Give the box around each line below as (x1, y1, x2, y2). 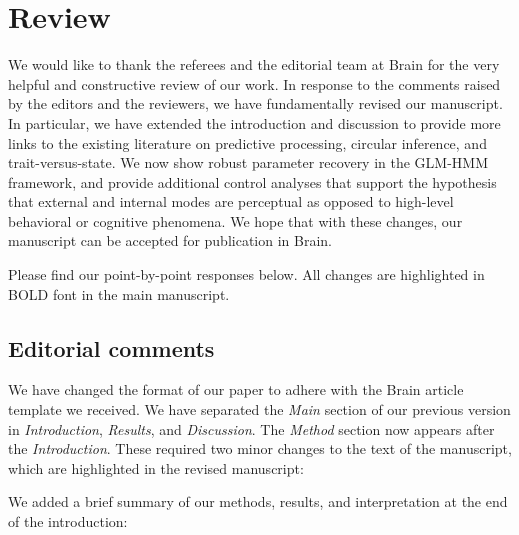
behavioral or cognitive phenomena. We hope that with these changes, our (8, 210, 463, 231)
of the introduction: (8, 511, 128, 532)
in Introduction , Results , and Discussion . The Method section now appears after (8, 418, 495, 439)
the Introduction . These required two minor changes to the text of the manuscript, (8, 438, 512, 459)
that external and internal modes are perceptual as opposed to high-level (8, 191, 454, 212)
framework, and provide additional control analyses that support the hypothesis (8, 171, 497, 192)
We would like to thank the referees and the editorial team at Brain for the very (8, 54, 500, 75)
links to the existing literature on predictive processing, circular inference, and (8, 132, 487, 153)
